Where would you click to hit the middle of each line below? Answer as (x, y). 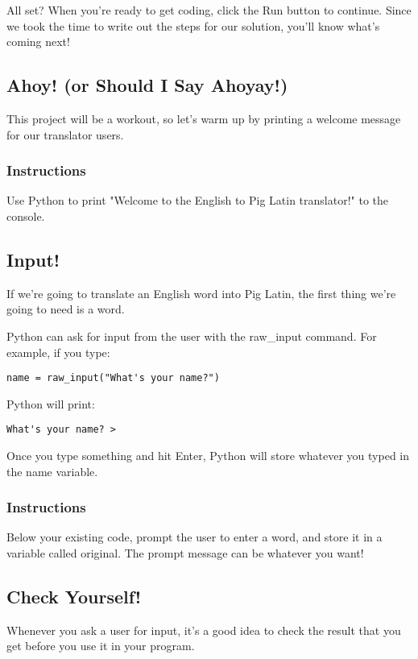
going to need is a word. (66, 309)
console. (26, 216)
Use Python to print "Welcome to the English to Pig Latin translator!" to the (198, 200)
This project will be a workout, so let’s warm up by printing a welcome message (204, 118)
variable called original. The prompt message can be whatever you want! (185, 553)
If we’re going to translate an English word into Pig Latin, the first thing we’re (201, 293)
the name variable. (52, 471)
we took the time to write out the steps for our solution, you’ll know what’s (193, 25)
